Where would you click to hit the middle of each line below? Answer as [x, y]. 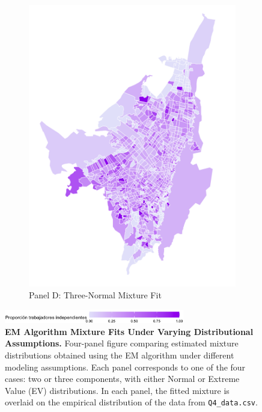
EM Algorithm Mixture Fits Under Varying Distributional [129, 331]
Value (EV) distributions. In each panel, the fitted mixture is [117, 390]
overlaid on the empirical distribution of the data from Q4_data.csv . [131, 402]
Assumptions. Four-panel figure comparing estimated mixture [122, 343]
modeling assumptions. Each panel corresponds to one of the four [125, 367]
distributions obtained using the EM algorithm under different [120, 355]
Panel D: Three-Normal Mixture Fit [95, 295]
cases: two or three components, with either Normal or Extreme [122, 379]
